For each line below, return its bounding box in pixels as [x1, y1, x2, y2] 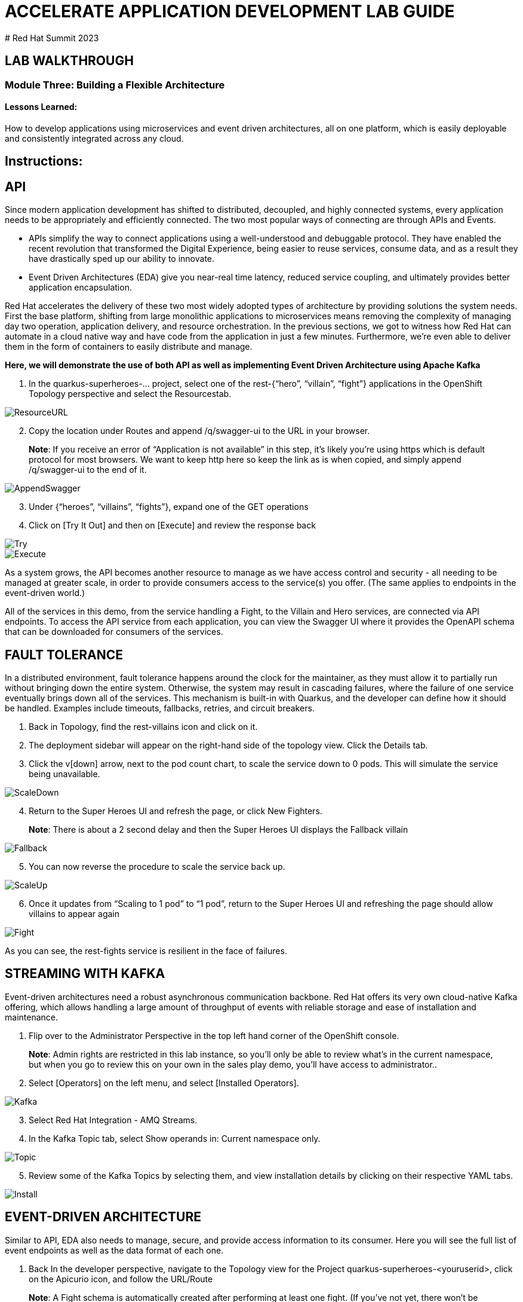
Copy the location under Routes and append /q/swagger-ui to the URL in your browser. [29, 426, 370, 436]
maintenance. [5, 1011, 58, 1022]
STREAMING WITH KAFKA [5, 966, 165, 982]
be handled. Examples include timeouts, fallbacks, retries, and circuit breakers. [5, 702, 315, 713]
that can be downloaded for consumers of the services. [5, 626, 223, 637]
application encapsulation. [29, 282, 132, 293]
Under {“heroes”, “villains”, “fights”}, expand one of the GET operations [29, 502, 309, 512]
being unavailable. [29, 768, 100, 779]
